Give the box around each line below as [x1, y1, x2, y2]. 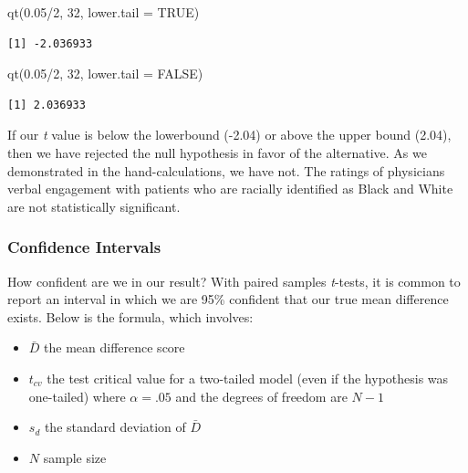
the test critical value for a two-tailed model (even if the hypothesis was [47, 368, 449, 387]
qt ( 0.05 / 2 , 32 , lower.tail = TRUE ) [7, 3, 200, 21]
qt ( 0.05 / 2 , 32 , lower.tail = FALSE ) [7, 64, 203, 83]
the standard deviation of [44, 417, 186, 436]
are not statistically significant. [7, 196, 181, 215]
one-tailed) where [28, 386, 126, 405]
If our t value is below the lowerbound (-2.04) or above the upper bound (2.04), [7, 125, 452, 144]
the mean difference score [44, 338, 185, 357]
